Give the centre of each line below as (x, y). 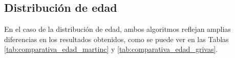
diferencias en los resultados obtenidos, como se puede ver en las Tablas (116, 39)
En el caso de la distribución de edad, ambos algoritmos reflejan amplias (117, 29)
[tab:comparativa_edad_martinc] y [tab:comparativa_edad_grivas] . (111, 49)
